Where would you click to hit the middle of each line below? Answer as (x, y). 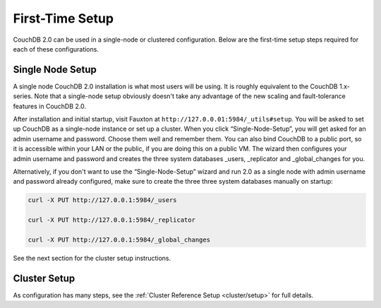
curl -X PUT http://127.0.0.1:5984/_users (102, 200)
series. (23, 96)
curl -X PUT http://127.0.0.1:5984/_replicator (111, 220)
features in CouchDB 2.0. (50, 106)
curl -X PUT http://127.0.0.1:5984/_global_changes (119, 239)
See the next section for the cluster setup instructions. (92, 258)
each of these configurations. (56, 49)
